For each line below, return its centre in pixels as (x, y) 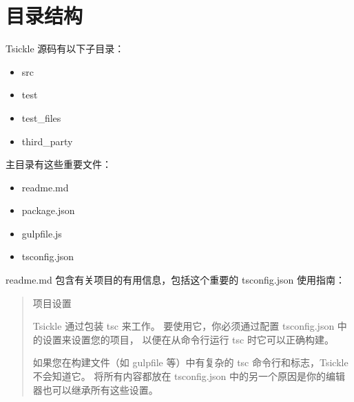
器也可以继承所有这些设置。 (95, 389)
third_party (47, 141)
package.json (48, 210)
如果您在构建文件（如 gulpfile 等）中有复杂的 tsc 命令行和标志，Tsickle (190, 362)
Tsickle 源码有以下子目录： (65, 49)
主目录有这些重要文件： (59, 164)
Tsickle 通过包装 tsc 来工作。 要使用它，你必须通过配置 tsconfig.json (184, 326)
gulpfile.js (42, 233)
